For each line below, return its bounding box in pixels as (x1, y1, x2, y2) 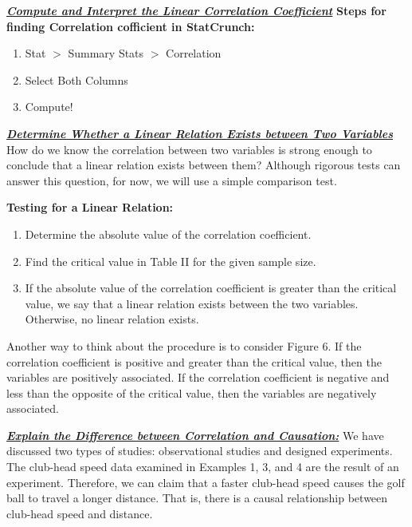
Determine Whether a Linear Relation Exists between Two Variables (6, 125, 394, 141)
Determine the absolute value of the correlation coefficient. (25, 225, 312, 242)
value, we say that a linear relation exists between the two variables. (25, 295, 359, 311)
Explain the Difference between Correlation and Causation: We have (6, 426, 384, 443)
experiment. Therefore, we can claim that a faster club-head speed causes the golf (6, 474, 405, 490)
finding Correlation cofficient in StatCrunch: (6, 18, 255, 34)
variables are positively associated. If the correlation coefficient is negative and (6, 369, 390, 386)
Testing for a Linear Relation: (6, 199, 174, 216)
